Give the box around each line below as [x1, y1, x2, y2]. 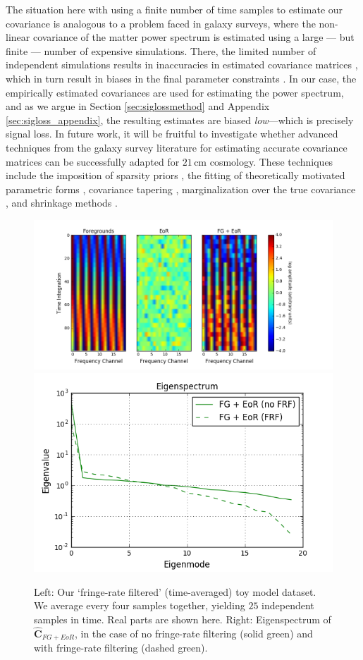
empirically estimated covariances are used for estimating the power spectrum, [6, 85, 344, 99]
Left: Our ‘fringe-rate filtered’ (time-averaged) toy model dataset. [34, 584, 316, 599]
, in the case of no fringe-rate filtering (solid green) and [74, 625, 313, 640]
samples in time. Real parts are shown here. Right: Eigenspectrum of [34, 611, 331, 626]
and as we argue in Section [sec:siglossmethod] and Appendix [6, 99, 270, 114]
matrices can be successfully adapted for [6, 154, 180, 169]
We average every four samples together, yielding [34, 598, 245, 613]
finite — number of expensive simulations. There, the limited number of [6, 43, 316, 58]
